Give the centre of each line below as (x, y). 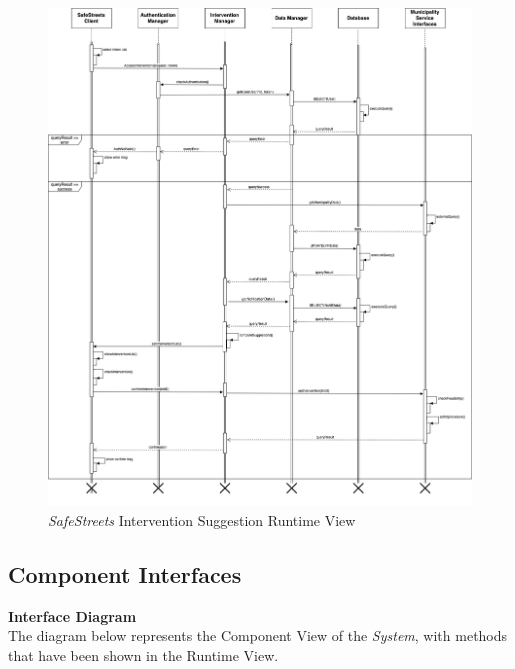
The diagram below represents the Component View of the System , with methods (258, 635)
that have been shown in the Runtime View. (143, 655)
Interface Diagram (72, 615)
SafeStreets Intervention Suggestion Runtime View (202, 520)
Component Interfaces (125, 574)
